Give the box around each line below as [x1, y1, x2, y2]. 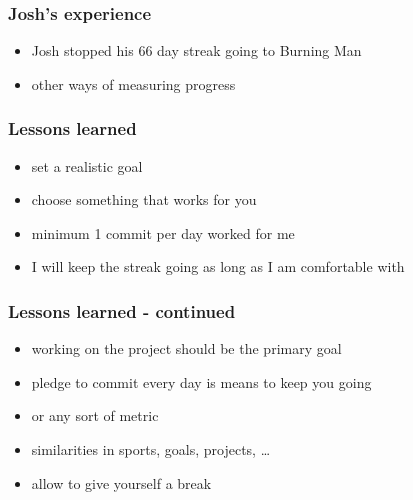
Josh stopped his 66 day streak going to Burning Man [31, 40, 362, 61]
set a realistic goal [31, 155, 143, 176]
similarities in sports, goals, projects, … [31, 439, 271, 459]
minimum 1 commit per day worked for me [31, 222, 295, 243]
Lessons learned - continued [8, 298, 236, 323]
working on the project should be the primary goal [31, 338, 342, 359]
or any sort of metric [31, 405, 159, 426]
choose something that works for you [31, 189, 257, 210]
